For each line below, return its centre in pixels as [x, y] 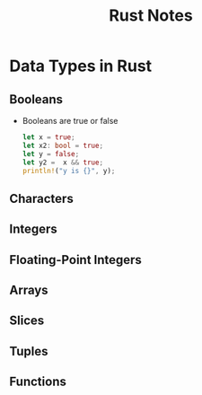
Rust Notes [151, 16]
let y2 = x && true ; [63, 162]
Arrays [29, 290]
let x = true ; [48, 137]
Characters [41, 198]
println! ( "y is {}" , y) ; [69, 171]
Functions [38, 382]
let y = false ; [51, 154]
